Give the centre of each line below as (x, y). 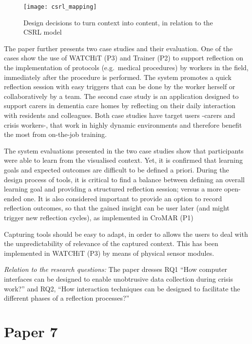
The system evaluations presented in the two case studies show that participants (124, 150)
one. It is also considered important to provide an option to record (123, 198)
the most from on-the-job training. (55, 134)
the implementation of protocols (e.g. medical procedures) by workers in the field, (126, 67)
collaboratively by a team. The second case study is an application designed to (121, 96)
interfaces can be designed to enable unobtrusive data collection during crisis (118, 278)
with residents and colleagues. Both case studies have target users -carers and (120, 115)
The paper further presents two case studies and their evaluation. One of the (118, 48)
